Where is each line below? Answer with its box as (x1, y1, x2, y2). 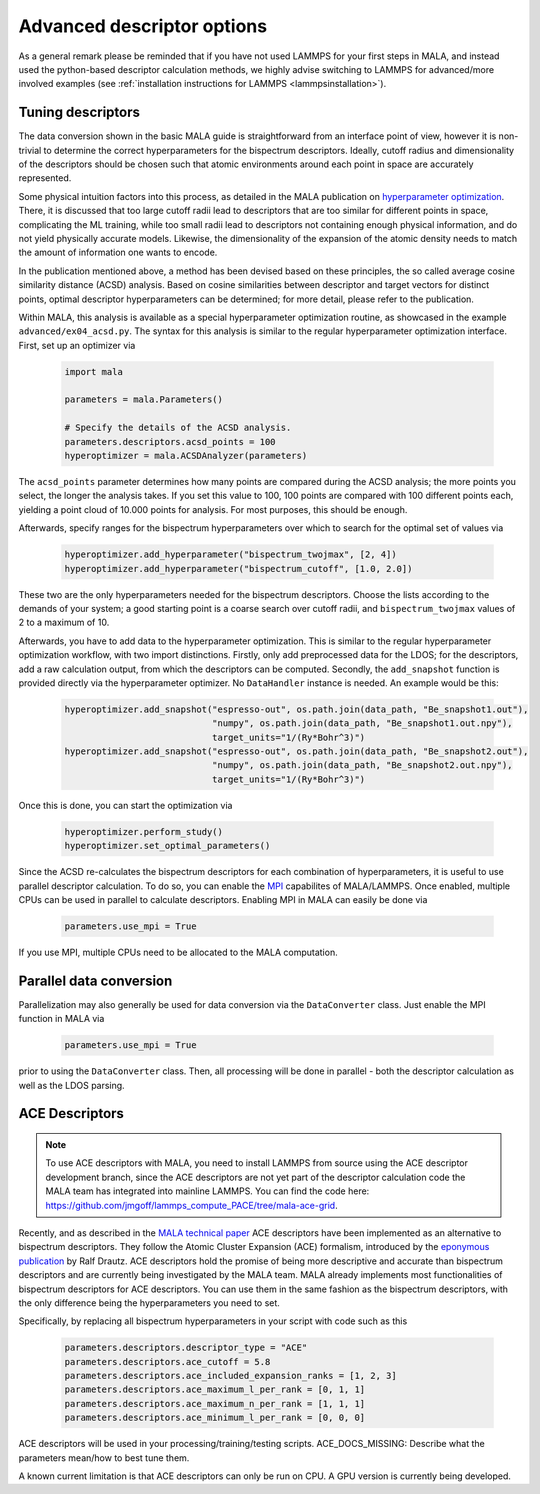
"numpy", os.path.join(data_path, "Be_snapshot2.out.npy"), (211, 760, 514, 771)
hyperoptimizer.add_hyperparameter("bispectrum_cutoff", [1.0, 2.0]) (64, 563, 413, 574)
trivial (18, 144, 42, 156)
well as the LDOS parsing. (18, 1079, 125, 1091)
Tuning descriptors (18, 104, 140, 121)
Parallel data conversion (18, 972, 173, 989)
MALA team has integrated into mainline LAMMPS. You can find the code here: (45, 1185, 370, 1197)
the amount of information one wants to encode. (18, 246, 218, 259)
